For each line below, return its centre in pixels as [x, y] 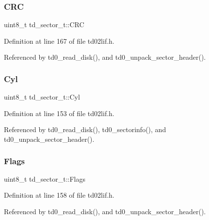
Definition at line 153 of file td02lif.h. [59, 113]
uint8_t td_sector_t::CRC [44, 25]
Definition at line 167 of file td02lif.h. [59, 41]
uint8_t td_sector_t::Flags [45, 178]
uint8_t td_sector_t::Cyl [42, 97]
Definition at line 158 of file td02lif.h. [59, 195]
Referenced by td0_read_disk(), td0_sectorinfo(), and [85, 129]
